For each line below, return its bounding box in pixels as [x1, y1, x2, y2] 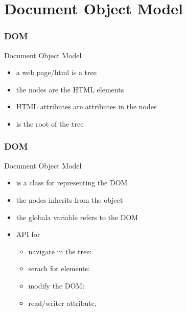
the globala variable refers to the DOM [16, 211, 138, 222]
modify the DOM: [28, 280, 85, 291]
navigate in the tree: [28, 246, 92, 256]
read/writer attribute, [28, 297, 97, 308]
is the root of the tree [16, 118, 84, 129]
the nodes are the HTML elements [16, 84, 124, 94]
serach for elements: [28, 263, 90, 274]
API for [16, 229, 40, 239]
